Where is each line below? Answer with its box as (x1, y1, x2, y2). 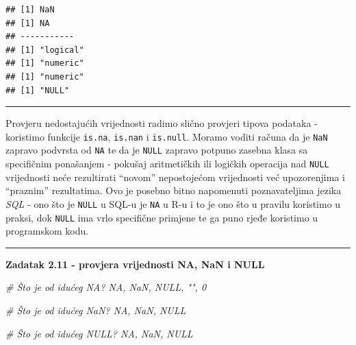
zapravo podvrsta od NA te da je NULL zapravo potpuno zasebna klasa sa (5, 143, 308, 157)
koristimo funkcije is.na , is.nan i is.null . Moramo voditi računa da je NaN (5, 129, 328, 143)
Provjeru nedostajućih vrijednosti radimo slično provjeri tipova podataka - (5, 116, 318, 130)
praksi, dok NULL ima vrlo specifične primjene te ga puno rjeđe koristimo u (5, 210, 318, 224)
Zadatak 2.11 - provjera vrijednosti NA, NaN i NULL (5, 257, 265, 271)
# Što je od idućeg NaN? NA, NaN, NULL (5, 303, 186, 317)
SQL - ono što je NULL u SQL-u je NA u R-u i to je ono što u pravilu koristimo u (5, 196, 341, 211)
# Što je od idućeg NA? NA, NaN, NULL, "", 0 (5, 280, 207, 294)
